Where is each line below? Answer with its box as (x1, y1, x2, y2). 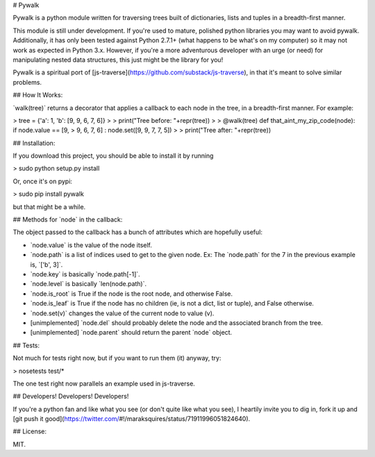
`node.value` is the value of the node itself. (30, 240, 153, 249)
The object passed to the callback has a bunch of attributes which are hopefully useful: (12, 228, 263, 236)
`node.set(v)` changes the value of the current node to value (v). (30, 309, 215, 317)
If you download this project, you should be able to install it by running (12, 151, 214, 160)
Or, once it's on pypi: (12, 177, 73, 185)
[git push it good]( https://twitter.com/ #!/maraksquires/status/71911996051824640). (12, 415, 251, 423)
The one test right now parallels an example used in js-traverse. (12, 379, 196, 388)
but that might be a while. (12, 202, 86, 211)
